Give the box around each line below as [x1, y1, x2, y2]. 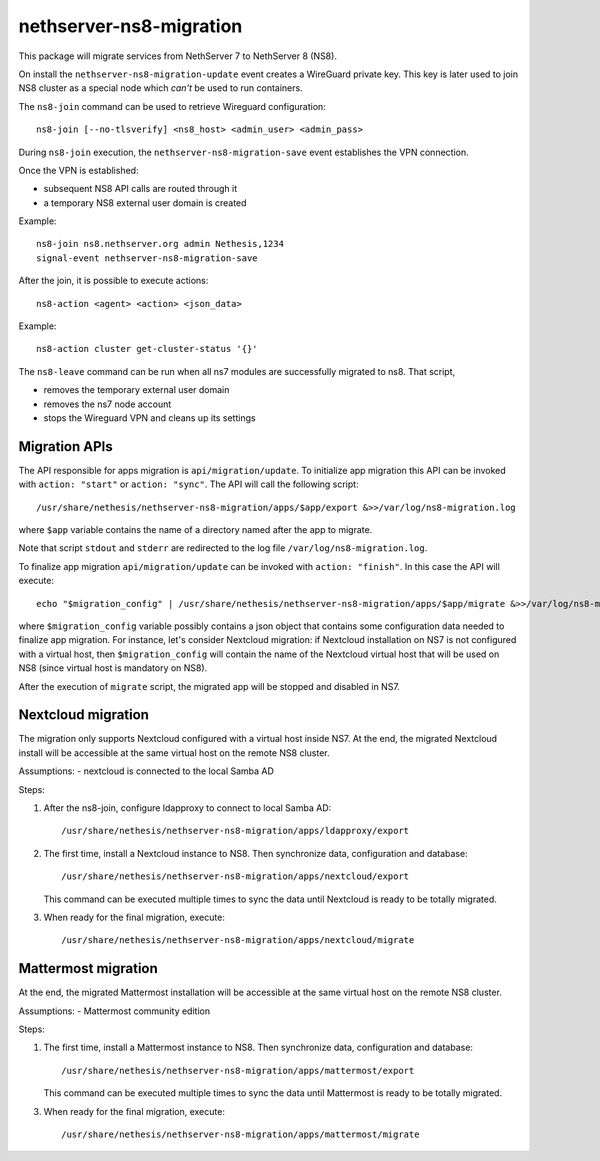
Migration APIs [18, 438, 114, 455]
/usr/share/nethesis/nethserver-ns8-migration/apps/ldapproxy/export [61, 825, 410, 837]
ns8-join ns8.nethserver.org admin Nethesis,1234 [36, 238, 285, 250]
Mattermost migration [18, 960, 159, 977]
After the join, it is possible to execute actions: [18, 275, 209, 287]
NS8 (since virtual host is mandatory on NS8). [18, 662, 208, 674]
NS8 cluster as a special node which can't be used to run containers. [18, 82, 304, 94]
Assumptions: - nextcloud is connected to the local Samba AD [18, 765, 275, 777]
